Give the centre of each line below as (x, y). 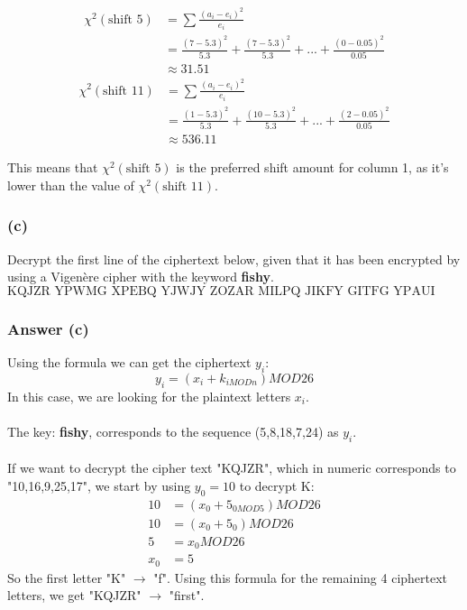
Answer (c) (48, 328)
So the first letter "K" (67, 577)
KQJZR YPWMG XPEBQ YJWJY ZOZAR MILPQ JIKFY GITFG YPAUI (221, 291)
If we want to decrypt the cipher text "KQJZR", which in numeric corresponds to (232, 468)
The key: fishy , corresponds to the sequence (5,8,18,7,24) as (173, 431)
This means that (53, 167)
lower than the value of (71, 185)
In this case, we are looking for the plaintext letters (149, 396)
